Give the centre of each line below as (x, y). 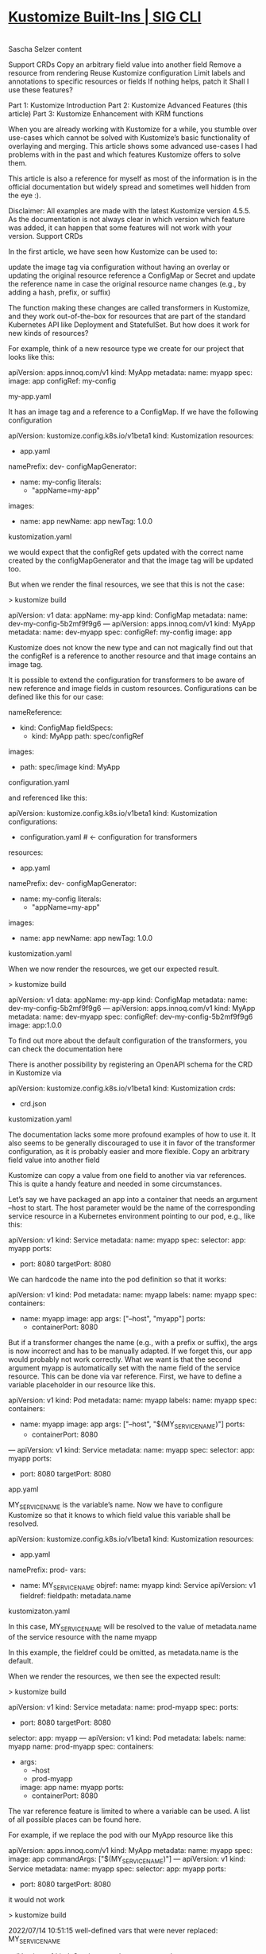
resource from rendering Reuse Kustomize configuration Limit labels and (127, 73)
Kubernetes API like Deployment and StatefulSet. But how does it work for (129, 325)
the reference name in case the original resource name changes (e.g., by (127, 284)
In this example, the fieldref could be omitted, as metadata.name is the (123, 1652)
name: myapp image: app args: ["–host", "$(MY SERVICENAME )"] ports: (132, 1425)
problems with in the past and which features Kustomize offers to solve (124, 154)
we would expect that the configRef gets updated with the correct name (126, 552)
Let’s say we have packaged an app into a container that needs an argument (133, 1199)
